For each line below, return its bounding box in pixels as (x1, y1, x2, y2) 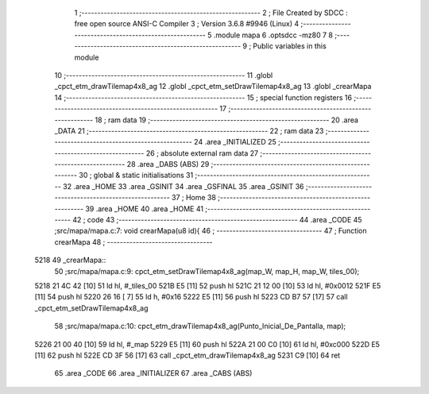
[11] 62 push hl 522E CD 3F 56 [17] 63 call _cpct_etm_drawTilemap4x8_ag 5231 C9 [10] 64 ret (34, 350, 341, 360)
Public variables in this (253, 41, 327, 51)
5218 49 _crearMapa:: (34, 255, 106, 265)
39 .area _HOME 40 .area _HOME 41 (84, 203, 204, 214)
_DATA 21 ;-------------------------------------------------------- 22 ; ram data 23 (54, 126, 324, 135)
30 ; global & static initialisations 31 (79, 171, 194, 180)
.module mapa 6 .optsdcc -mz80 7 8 (213, 30, 334, 40)
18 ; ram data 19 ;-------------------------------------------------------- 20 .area (95, 115, 359, 125)
